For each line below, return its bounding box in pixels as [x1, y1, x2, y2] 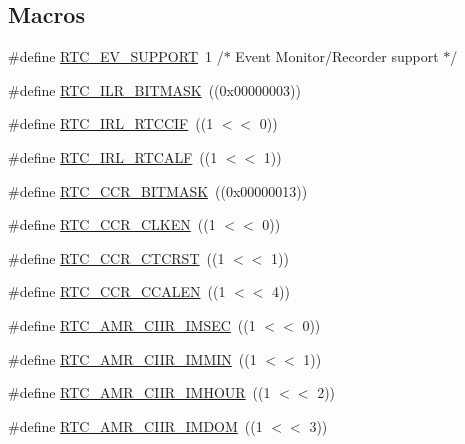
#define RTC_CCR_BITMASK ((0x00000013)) [8, 180, 308, 201]
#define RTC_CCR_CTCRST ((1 [8, 247, 225, 268]
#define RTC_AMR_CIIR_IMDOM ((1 [8, 415, 263, 436]
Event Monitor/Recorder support [235, 46, 439, 67]
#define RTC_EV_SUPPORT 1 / [8, 46, 224, 67]
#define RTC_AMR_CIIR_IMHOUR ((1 [8, 382, 271, 403]
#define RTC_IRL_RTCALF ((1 [8, 146, 218, 167]
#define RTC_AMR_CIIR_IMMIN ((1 [8, 348, 257, 369]
